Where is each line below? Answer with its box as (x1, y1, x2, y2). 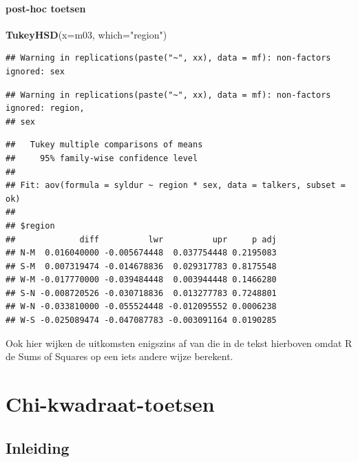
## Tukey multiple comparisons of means (6, 140, 203, 150)
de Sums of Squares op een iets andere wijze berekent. (6, 349, 233, 364)
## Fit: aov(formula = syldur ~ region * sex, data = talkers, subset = (6, 180, 346, 191)
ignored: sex (6, 66, 65, 76)
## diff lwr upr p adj (6, 234, 277, 244)
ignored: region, (6, 103, 85, 114)
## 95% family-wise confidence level (6, 153, 198, 163)
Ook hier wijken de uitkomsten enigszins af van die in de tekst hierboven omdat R (6, 335, 352, 350)
